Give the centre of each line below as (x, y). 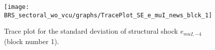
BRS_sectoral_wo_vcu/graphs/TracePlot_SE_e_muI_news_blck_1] (108, 15)
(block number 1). (32, 41)
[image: (17, 7)
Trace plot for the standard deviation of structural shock (91, 31)
